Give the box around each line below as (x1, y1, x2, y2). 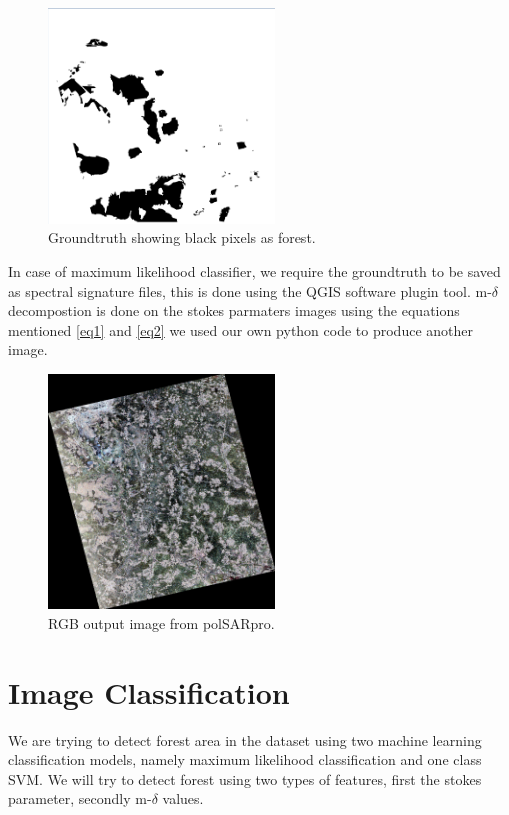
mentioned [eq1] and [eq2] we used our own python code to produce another (8, 319, 473, 340)
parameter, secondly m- (8, 788, 152, 809)
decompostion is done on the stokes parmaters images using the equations (8, 300, 460, 321)
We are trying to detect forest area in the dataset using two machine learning (8, 729, 482, 750)
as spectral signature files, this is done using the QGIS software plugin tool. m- (8, 280, 492, 301)
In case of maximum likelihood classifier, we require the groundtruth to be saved (8, 260, 501, 281)
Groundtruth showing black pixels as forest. (48, 227, 316, 248)
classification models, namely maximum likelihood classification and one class (8, 749, 482, 770)
